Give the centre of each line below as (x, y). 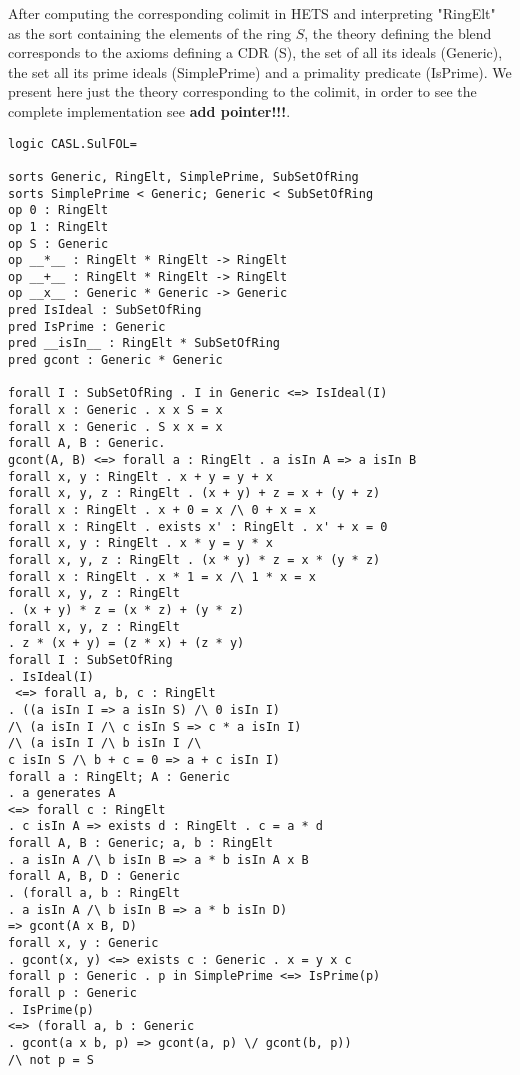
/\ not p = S (51, 1059)
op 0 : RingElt (58, 210)
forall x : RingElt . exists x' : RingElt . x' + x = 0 (198, 526)
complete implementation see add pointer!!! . (149, 110)
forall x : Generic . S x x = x (115, 426)
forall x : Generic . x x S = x (115, 410)
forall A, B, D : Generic (94, 876)
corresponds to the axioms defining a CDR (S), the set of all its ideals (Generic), (255, 52)
